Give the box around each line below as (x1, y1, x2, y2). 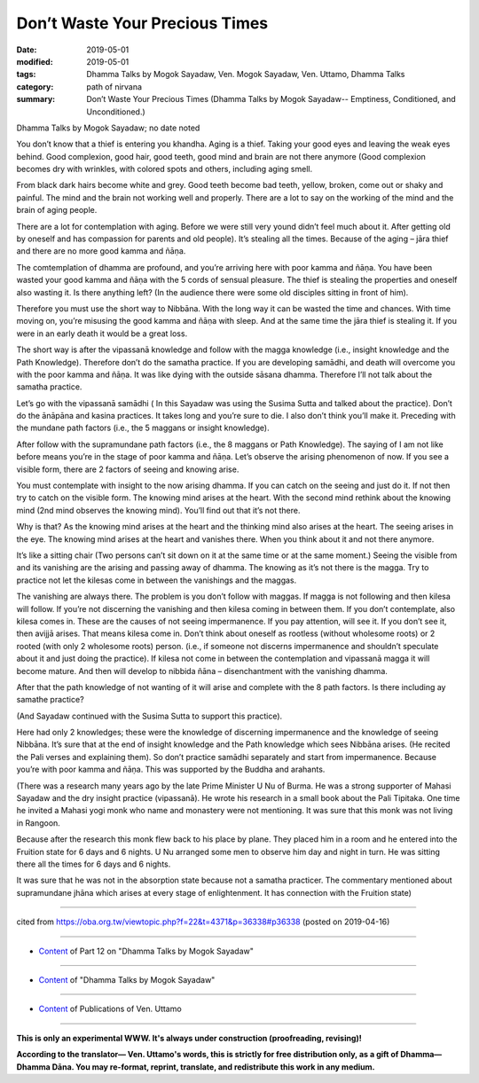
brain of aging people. (16, 205, 98, 216)
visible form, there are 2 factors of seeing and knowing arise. (16, 464, 239, 475)
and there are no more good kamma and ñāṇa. (16, 246, 186, 256)
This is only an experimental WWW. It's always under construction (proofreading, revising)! (16, 1032, 363, 1043)
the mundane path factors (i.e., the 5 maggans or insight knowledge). (16, 422, 270, 434)
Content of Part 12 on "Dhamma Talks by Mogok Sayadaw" (38, 946, 255, 956)
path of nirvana (86, 81, 142, 92)
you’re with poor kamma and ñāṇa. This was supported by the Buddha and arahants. (16, 764, 326, 775)
